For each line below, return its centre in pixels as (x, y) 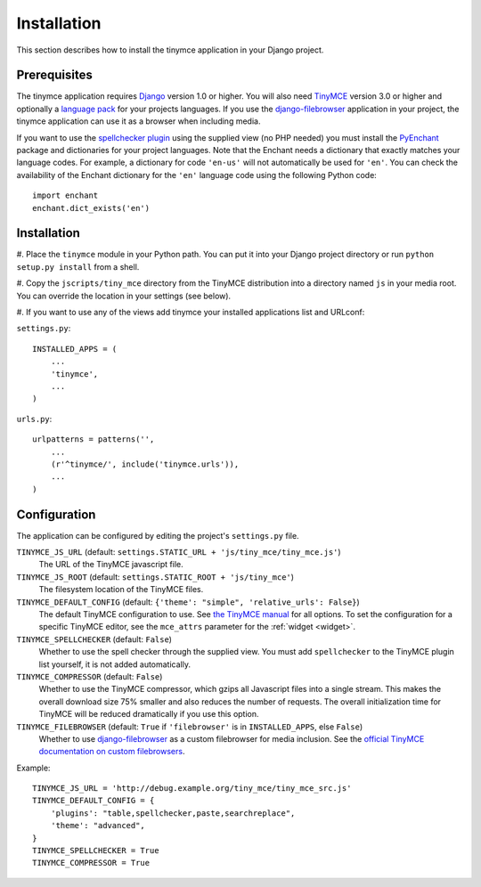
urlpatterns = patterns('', (94, 439)
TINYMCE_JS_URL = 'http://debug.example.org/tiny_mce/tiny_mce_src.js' (192, 789)
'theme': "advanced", (98, 826)
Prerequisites (54, 75)
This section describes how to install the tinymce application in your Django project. (170, 50)
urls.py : (34, 419)
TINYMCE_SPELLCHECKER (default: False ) (94, 639)
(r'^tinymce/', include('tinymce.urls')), (145, 464)
